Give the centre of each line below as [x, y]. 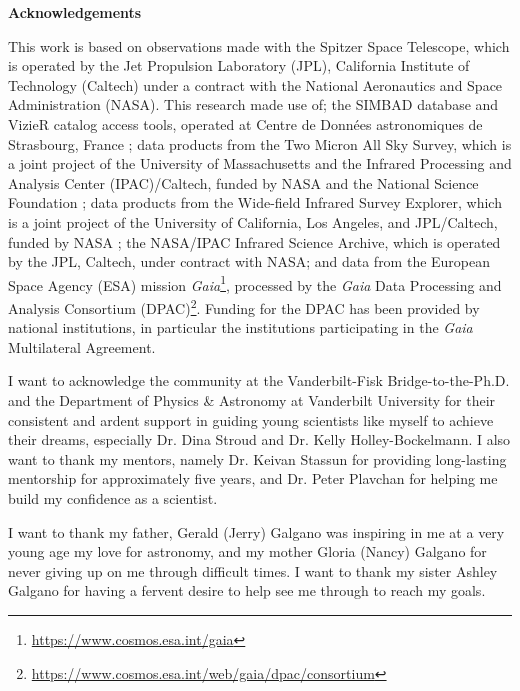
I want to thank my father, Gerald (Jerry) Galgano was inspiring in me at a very [256, 531]
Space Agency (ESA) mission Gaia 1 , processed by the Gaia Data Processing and [255, 283]
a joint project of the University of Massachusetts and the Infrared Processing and [260, 163]
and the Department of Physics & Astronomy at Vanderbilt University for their [252, 400]
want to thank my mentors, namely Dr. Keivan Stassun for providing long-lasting [257, 458]
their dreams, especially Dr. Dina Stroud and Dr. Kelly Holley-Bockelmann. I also [259, 439]
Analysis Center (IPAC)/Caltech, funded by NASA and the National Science [243, 182]
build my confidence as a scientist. [113, 497]
